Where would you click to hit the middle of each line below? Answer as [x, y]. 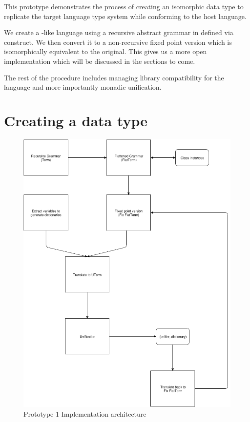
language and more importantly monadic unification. [83, 87]
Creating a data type [76, 120]
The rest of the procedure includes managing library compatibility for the [114, 77]
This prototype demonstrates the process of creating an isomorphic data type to [124, 6]
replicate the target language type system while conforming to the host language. [125, 16]
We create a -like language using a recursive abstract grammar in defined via [119, 32]
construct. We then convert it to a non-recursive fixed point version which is [118, 42]
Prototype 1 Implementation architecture [85, 413]
